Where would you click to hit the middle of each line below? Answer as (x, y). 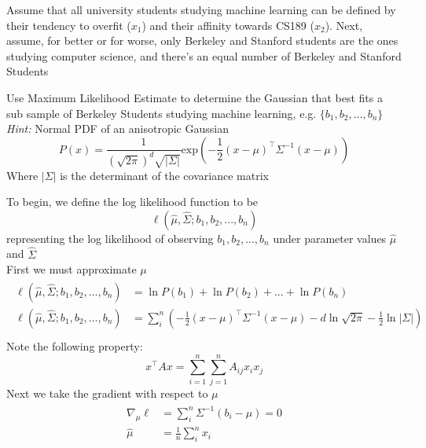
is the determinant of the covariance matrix (164, 175)
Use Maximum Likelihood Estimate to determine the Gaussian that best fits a (195, 97)
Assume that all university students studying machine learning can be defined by (201, 9)
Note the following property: (75, 346)
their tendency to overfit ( (69, 25)
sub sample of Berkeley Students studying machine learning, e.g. (162, 113)
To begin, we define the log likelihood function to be (132, 202)
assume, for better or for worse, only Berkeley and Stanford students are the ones (202, 40)
